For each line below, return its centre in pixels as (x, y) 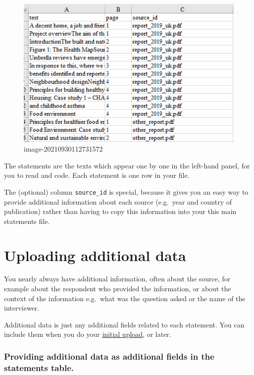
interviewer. (22, 308)
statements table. (39, 367)
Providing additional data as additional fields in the (109, 356)
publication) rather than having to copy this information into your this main (120, 211)
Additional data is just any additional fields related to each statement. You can (124, 324)
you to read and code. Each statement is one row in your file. (97, 175)
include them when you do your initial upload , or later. (88, 334)
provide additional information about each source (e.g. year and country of (118, 201)
